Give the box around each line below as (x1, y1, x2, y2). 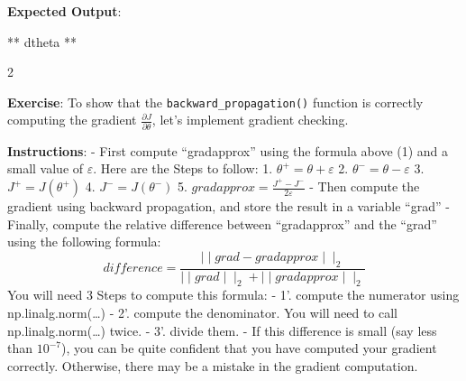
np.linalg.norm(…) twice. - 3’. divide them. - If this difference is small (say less (7, 321, 437, 339)
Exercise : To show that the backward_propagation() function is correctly (7, 92, 424, 111)
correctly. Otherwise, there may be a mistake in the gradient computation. (7, 356, 418, 375)
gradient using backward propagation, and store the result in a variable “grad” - (7, 197, 450, 216)
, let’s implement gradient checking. (151, 110, 349, 129)
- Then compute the (309, 177, 420, 196)
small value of (7, 159, 84, 178)
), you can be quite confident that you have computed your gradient (61, 339, 437, 358)
